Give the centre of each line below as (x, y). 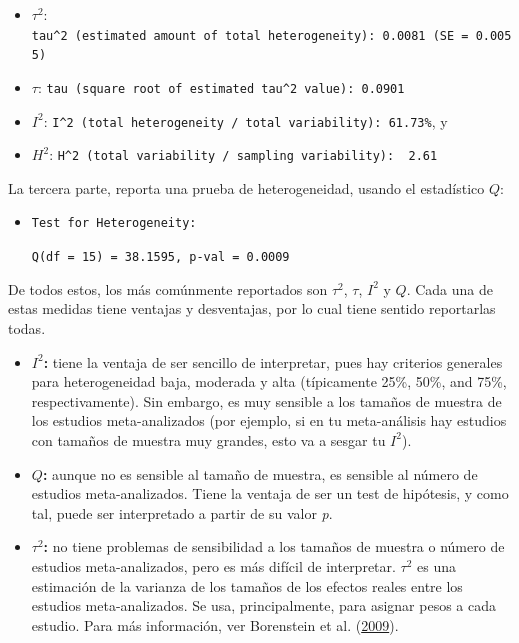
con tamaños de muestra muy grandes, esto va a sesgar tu (208, 439)
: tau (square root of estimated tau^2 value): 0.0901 (221, 86)
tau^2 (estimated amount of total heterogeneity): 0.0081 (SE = (250, 35)
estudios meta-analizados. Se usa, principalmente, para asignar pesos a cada (263, 605)
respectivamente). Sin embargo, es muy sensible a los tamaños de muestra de (266, 400)
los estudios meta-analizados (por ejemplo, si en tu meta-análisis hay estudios (269, 420)
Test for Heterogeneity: (114, 223)
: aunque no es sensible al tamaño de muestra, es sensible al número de (260, 473)
